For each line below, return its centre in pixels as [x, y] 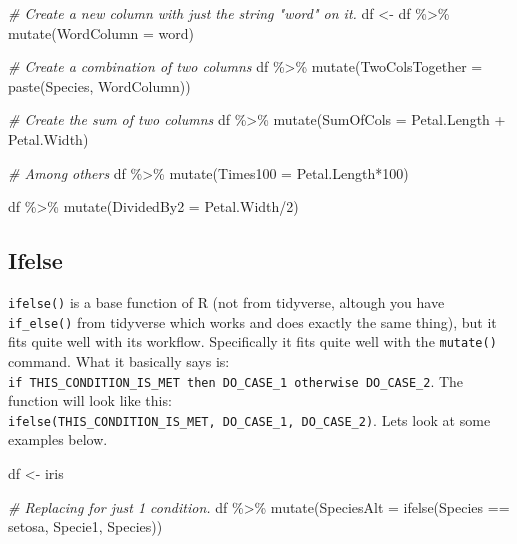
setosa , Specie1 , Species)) [85, 526]
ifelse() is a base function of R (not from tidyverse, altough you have [226, 301]
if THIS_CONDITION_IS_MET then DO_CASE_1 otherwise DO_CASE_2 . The [236, 380]
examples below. [58, 439]
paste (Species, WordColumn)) [99, 85]
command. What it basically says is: [119, 360]
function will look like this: [90, 400]
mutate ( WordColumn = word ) [101, 32]
